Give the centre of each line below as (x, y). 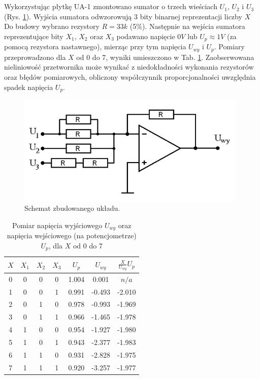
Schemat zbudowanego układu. (72, 208)
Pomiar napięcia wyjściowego (57, 225)
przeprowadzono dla (35, 57)
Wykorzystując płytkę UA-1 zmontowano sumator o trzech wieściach (111, 6)
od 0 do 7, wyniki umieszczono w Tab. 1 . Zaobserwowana (165, 57)
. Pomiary (229, 46)
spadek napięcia (29, 87)
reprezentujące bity (34, 36)
